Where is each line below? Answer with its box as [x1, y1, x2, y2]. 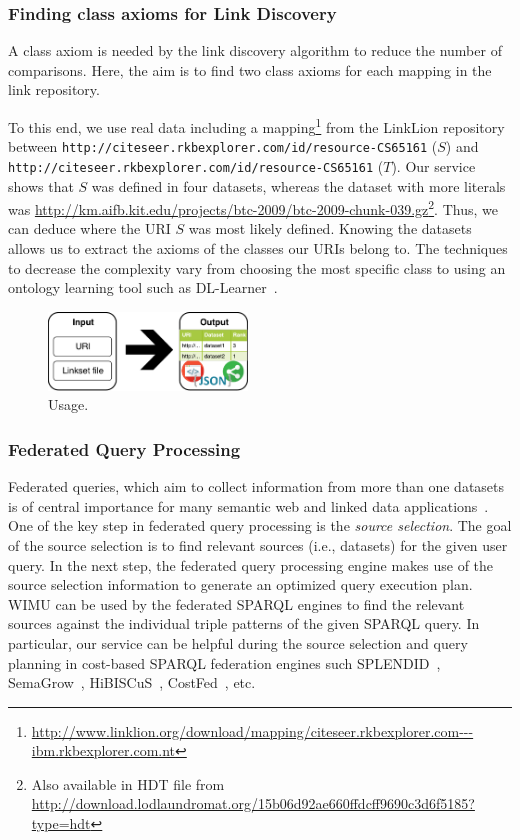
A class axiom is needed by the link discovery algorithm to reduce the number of [8, 40, 502, 61]
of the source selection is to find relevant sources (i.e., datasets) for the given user [8, 534, 508, 555]
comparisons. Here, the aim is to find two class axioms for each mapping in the [8, 59, 492, 80]
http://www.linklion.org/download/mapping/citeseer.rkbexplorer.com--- [31, 720, 474, 741]
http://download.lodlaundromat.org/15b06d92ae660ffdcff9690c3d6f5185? [31, 793, 475, 814]
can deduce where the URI [8, 218, 171, 239]
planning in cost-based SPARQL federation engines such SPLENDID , [8, 652, 441, 673]
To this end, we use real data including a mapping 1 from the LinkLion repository [8, 114, 505, 137]
